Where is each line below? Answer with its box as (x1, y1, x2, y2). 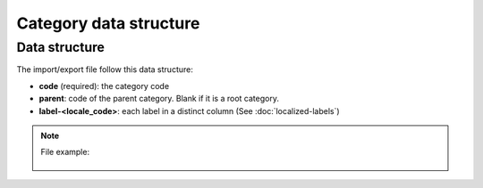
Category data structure (16, 13, 200, 33)
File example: (40, 147, 89, 158)
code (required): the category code (38, 80, 170, 91)
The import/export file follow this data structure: (16, 64, 194, 75)
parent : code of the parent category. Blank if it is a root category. (38, 94, 279, 104)
